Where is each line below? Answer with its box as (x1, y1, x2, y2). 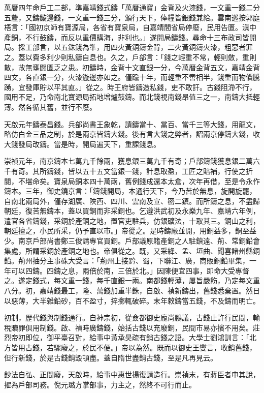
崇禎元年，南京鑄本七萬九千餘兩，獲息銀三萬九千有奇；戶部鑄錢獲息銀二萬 (4, 156, 253, 166)
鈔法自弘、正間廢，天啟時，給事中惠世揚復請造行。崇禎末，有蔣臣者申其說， (4, 369, 260, 380)
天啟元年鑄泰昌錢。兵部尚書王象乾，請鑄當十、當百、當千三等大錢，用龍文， (4, 118, 260, 129)
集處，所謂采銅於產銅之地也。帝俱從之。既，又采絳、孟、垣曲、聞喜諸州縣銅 (4, 245, 260, 256)
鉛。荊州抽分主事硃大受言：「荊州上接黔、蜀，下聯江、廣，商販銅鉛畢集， (4, 255, 249, 266)
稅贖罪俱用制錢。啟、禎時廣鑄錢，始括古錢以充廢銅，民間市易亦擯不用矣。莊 (4, 322, 260, 332)
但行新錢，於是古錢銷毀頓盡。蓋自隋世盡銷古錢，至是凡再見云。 (4, 352, 217, 362)
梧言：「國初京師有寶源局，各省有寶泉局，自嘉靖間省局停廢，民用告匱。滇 (4, 22, 249, 33)
